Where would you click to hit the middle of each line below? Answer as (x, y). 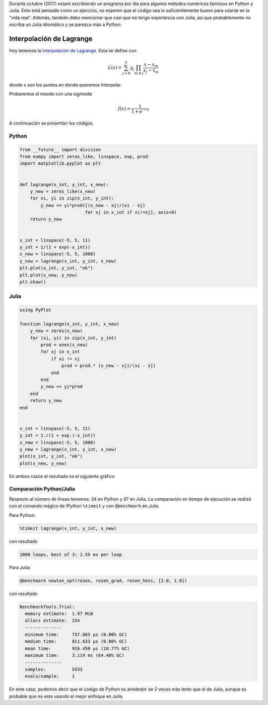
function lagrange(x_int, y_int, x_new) (69, 324)
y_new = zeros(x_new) (56, 331)
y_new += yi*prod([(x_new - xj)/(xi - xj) (93, 205)
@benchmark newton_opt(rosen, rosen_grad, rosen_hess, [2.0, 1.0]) (103, 581)
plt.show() (33, 282)
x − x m (151, 65)
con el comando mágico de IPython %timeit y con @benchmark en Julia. (84, 506)
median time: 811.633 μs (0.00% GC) (76, 642)
